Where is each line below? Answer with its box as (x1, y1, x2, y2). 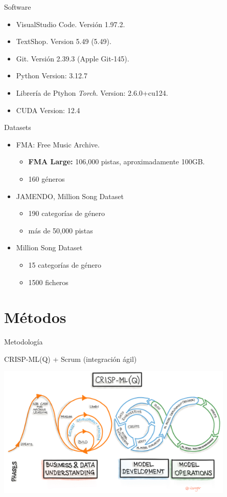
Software (4, 2, 31, 12)
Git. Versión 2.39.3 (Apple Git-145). (16, 53, 129, 63)
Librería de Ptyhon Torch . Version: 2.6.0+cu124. (16, 87, 168, 98)
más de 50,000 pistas (28, 225, 93, 235)
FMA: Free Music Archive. (16, 139, 100, 149)
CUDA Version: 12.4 (16, 104, 80, 115)
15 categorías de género (28, 259, 102, 270)
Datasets (4, 122, 31, 133)
